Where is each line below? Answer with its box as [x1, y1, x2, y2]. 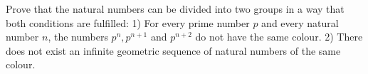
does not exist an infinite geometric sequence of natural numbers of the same [6, 43, 341, 58]
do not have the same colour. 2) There [195, 29, 363, 44]
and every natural [261, 15, 339, 30]
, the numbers [48, 29, 108, 44]
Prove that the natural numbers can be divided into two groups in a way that [6, 1, 345, 16]
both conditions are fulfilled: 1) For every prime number [6, 15, 250, 30]
